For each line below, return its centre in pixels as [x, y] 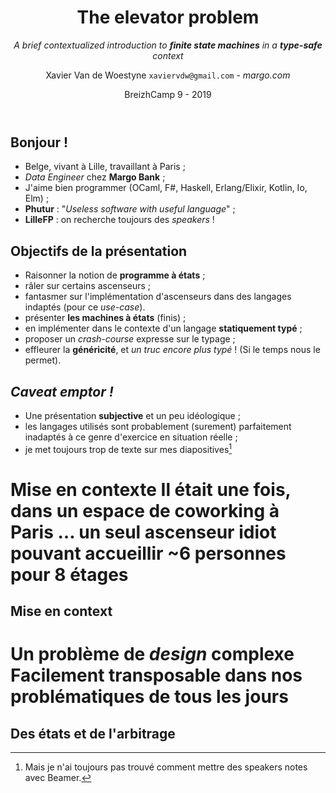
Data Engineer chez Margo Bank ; [95, 177]
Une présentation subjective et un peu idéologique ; [132, 415]
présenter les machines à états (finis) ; [105, 318]
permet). [43, 360]
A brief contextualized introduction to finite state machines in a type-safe [168, 45]
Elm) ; [37, 198]
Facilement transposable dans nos [156, 675]
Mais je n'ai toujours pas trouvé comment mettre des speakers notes [166, 767]
